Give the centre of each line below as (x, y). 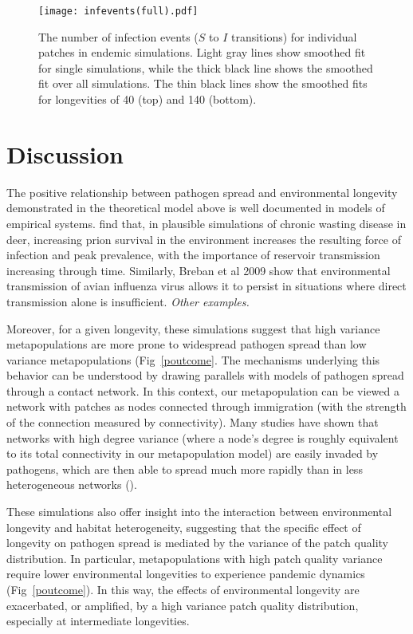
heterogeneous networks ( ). (72, 484)
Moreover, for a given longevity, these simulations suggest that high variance (193, 328)
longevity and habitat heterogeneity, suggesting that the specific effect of (184, 527)
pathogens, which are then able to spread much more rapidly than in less (185, 469)
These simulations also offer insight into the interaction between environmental (199, 512)
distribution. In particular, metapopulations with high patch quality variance (195, 558)
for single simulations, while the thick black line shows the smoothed (206, 67)
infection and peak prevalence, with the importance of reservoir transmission (193, 255)
